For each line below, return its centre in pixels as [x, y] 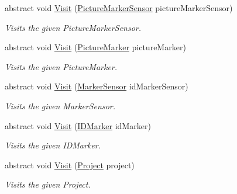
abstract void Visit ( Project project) [70, 164]
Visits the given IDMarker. [53, 145]
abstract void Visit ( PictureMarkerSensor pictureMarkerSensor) [119, 8]
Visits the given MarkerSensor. [60, 105]
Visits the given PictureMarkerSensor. [73, 27]
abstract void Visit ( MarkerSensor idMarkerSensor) [97, 86]
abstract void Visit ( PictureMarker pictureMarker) [95, 47]
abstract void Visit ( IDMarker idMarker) [78, 125]
